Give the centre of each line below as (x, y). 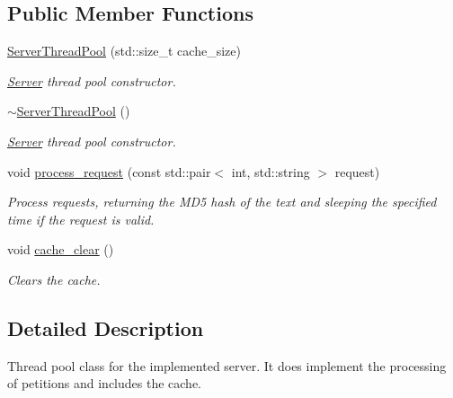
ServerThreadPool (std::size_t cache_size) (124, 51)
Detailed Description (106, 327)
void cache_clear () (61, 249)
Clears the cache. (54, 279)
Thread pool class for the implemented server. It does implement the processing (227, 365)
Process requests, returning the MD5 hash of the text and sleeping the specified (222, 202)
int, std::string (271, 171)
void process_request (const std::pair (109, 171)
